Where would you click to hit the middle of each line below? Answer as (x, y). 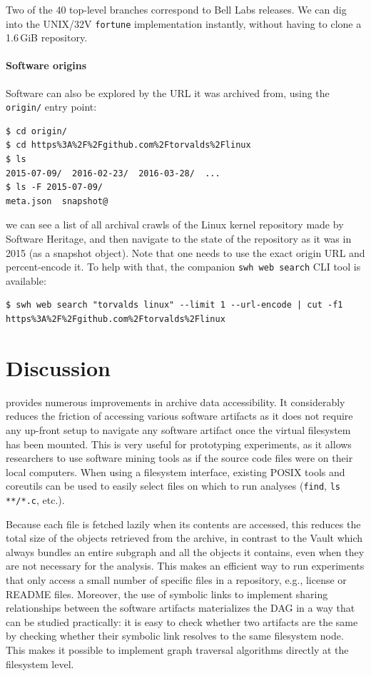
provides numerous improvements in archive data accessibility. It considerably (176, 402)
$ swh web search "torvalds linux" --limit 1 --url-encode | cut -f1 (174, 305)
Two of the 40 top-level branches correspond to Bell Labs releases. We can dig (176, 9)
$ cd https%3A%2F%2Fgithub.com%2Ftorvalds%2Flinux (128, 145)
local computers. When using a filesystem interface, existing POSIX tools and (176, 471)
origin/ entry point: (51, 107)
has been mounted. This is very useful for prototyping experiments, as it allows (179, 444)
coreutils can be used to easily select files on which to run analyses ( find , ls (173, 486)
